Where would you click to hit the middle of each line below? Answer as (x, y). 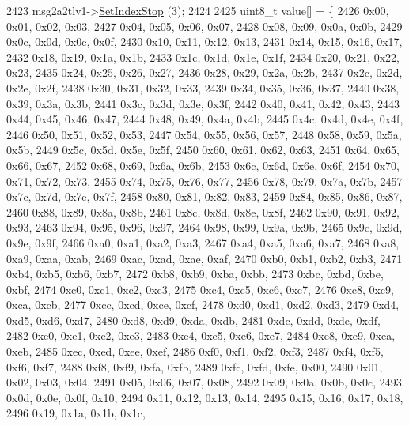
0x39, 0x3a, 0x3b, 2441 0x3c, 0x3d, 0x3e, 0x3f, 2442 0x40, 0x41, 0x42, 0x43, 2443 (203, 103)
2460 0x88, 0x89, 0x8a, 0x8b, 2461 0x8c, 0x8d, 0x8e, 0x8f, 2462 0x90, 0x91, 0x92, (203, 211)
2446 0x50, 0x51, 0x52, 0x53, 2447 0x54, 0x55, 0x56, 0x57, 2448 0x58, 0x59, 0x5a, (204, 134)
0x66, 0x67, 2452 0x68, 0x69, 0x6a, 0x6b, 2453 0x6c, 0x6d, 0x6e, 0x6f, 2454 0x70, (203, 165)
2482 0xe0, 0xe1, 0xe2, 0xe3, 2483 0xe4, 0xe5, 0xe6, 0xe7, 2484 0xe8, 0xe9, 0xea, (201, 336)
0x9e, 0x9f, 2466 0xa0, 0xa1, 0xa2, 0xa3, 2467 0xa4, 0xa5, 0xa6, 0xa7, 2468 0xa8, (203, 242)
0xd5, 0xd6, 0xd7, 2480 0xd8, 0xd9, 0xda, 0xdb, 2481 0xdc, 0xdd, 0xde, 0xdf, (193, 320)
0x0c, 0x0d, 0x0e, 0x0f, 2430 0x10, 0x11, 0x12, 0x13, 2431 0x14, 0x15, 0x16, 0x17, (204, 41)
